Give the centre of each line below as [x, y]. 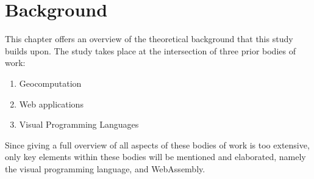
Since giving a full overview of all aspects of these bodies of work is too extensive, [157, 144]
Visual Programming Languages [79, 124]
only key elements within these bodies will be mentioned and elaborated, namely [155, 157]
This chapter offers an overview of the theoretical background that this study [149, 39]
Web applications [51, 104]
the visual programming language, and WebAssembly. [105, 168]
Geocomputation [50, 83]
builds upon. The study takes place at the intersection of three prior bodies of [150, 50]
